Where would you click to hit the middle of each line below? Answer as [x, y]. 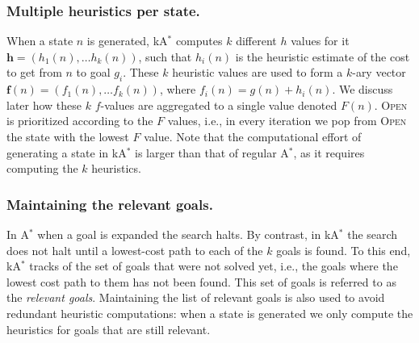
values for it [320, 41]
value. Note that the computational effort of [253, 136]
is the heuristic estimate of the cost [323, 56]
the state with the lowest [68, 136]
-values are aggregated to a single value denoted [219, 105]
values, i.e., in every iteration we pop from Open [287, 121]
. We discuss [362, 89]
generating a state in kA [67, 152]
